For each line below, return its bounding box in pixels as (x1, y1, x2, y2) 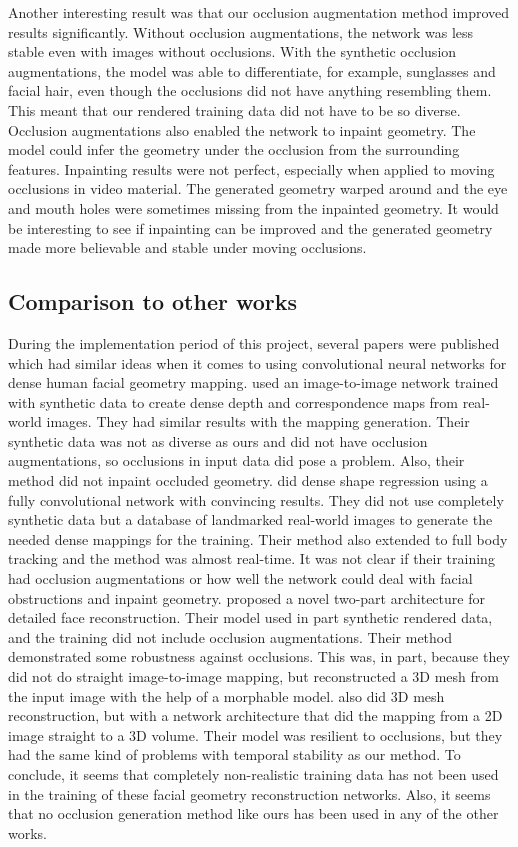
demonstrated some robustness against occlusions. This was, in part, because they (8, 646, 510, 667)
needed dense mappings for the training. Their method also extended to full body (8, 528, 508, 549)
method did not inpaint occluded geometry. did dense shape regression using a (8, 470, 488, 491)
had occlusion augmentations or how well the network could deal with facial (8, 568, 473, 589)
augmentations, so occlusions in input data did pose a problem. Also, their (8, 450, 465, 471)
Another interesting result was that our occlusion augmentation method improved (8, 2, 510, 22)
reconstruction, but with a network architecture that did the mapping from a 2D (8, 705, 503, 726)
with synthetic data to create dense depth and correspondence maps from (8, 391, 459, 412)
